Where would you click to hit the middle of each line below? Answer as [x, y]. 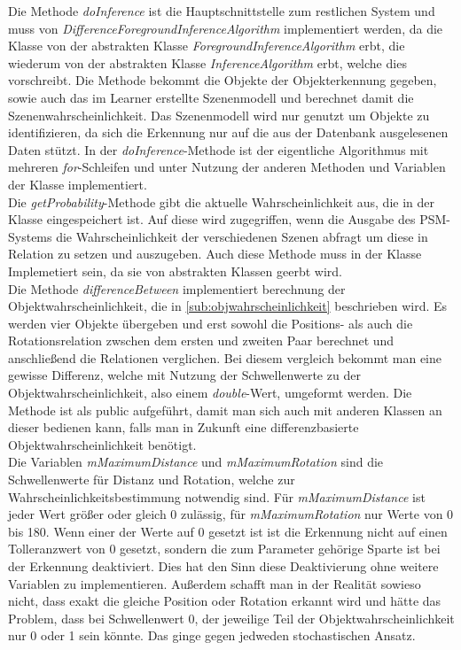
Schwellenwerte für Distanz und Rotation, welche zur [152, 480]
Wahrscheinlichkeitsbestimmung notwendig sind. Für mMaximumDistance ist [217, 496]
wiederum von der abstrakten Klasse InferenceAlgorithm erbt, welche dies [207, 62]
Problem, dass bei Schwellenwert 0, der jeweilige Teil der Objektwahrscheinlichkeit [231, 618]
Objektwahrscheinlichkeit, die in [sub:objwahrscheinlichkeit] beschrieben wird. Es [228, 306]
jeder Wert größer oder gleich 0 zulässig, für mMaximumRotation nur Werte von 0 [231, 514]
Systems [30, 236]
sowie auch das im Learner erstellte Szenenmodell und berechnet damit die [211, 97]
